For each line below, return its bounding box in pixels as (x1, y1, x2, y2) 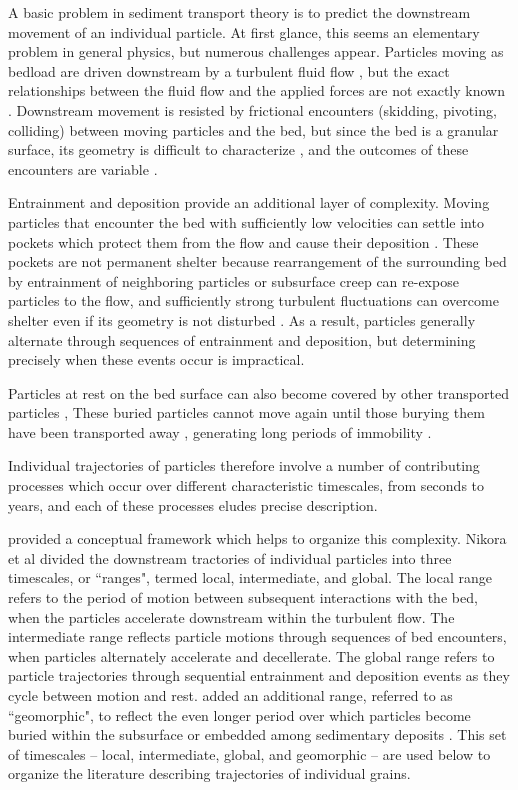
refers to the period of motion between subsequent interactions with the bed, (8, 587, 478, 608)
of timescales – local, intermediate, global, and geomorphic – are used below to (8, 743, 491, 764)
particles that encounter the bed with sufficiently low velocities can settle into (8, 211, 484, 232)
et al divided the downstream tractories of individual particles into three (8, 547, 452, 568)
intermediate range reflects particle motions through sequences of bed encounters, (8, 626, 507, 647)
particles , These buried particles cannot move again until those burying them (8, 402, 485, 423)
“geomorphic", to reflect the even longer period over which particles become (8, 704, 471, 725)
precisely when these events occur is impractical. (8, 349, 305, 370)
